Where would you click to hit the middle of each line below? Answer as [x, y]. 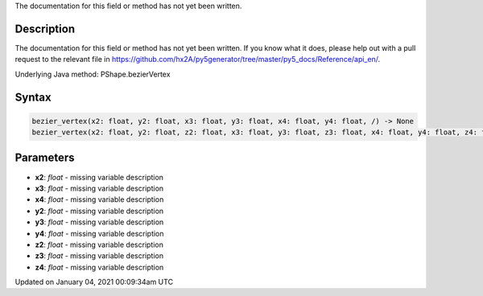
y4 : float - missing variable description [99, 233]
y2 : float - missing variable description [99, 211]
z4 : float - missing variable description [99, 267]
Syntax [33, 97]
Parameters [45, 158]
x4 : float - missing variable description [99, 199]
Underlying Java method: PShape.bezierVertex [93, 74]
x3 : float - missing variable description [99, 188]
